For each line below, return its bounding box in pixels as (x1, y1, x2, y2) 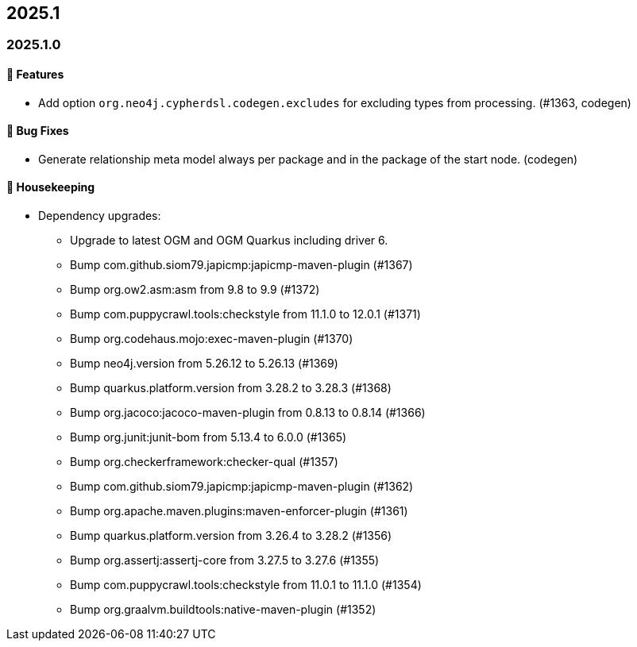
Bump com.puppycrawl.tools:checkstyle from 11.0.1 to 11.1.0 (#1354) (70, 578, 422, 592)
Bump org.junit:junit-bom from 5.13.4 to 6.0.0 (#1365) (70, 430, 347, 445)
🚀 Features (6, 67, 64, 82)
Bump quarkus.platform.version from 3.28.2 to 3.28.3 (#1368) (70, 381, 392, 395)
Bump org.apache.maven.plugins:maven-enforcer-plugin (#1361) (70, 504, 408, 518)
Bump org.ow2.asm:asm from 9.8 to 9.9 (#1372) (70, 283, 320, 297)
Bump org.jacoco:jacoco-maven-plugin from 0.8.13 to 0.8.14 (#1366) (70, 406, 426, 420)
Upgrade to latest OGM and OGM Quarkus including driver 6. (70, 233, 388, 248)
